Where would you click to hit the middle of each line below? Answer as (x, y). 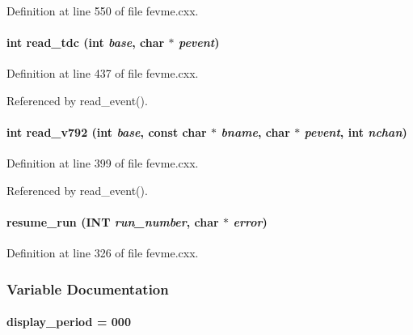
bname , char (255, 132)
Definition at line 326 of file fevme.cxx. (103, 253)
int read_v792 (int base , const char (107, 132)
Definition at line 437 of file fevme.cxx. (103, 73)
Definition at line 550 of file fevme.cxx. (103, 11)
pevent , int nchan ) (356, 132)
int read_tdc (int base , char (86, 42)
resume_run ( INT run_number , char (113, 222)
